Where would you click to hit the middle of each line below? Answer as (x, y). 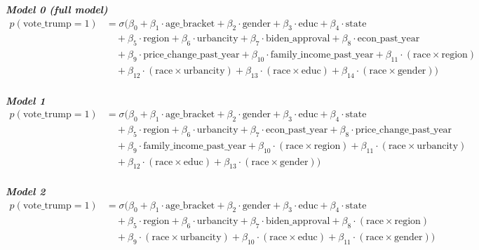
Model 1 (26, 100)
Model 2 (26, 191)
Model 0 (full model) (57, 9)
